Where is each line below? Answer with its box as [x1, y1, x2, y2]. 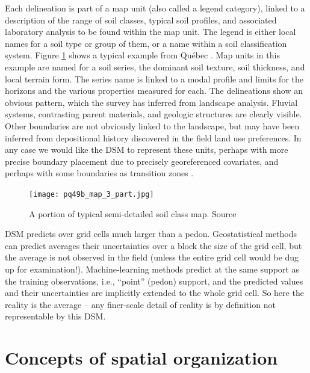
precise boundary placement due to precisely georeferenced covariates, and [5, 155, 279, 167]
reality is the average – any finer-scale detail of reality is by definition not [5, 298, 276, 310]
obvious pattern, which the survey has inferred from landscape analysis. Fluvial [5, 96, 298, 108]
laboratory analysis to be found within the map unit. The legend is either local [5, 25, 296, 38]
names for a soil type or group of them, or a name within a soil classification [5, 37, 287, 49]
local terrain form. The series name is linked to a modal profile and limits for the [5, 72, 303, 85]
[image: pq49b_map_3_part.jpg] [29, 190, 154, 199]
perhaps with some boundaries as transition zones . [5, 167, 194, 179]
